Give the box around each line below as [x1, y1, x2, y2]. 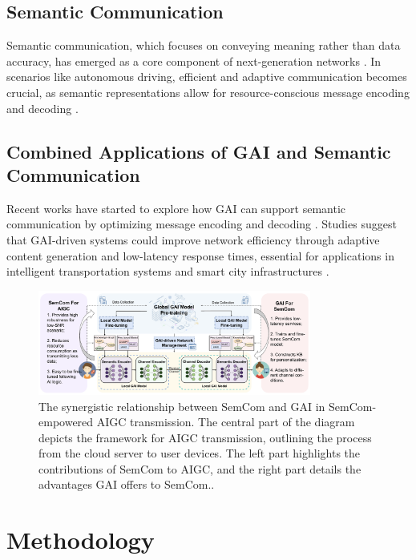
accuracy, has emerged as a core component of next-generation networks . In [6, 52, 382, 69]
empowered [38, 413, 94, 430]
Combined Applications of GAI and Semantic [6, 139, 391, 163]
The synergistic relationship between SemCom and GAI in [38, 397, 325, 414]
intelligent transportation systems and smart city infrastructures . [6, 263, 329, 280]
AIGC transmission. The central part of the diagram [96, 413, 355, 430]
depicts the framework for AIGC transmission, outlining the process [38, 429, 372, 445]
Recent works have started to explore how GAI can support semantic [6, 199, 346, 216]
